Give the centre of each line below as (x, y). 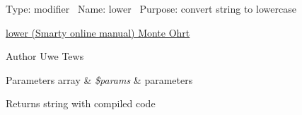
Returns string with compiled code (81, 103)
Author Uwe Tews (45, 56)
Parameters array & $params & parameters (99, 79)
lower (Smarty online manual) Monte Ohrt (98, 32)
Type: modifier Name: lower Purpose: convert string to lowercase (151, 8)
